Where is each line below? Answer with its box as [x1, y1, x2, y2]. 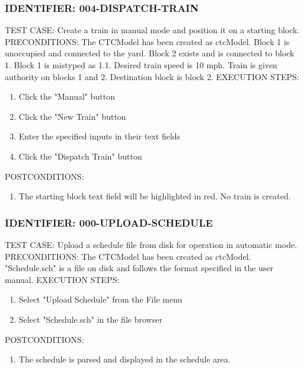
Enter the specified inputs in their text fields [18, 130, 181, 142]
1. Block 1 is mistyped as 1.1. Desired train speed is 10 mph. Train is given [5, 59, 277, 71]
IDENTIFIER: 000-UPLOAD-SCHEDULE [5, 215, 213, 230]
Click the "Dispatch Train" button [18, 149, 142, 162]
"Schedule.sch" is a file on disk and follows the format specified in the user [5, 262, 274, 274]
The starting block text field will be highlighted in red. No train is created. [18, 190, 291, 202]
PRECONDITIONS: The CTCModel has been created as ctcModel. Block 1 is [5, 35, 290, 47]
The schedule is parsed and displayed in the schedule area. [18, 353, 231, 365]
